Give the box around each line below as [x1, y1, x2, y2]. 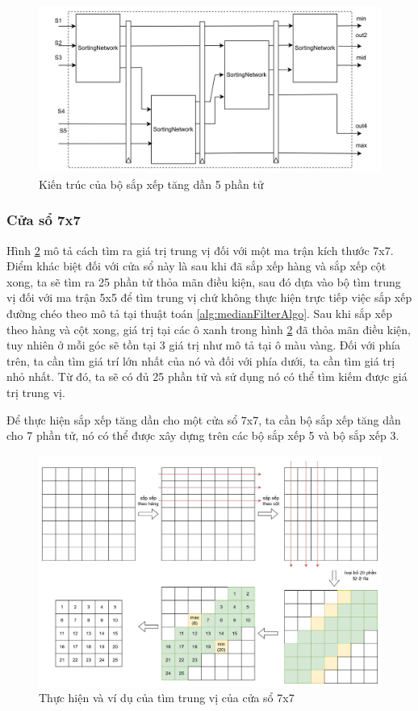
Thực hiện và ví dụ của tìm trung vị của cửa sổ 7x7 [39, 689, 295, 706]
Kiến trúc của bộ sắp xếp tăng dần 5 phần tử [39, 175, 264, 192]
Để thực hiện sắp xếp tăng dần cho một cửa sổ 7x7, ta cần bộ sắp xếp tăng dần [6, 411, 401, 428]
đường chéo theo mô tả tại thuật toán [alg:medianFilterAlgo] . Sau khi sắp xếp [6, 304, 392, 321]
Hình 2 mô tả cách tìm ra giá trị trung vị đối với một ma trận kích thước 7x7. [6, 241, 394, 258]
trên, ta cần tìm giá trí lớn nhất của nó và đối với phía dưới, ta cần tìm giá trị [6, 352, 395, 369]
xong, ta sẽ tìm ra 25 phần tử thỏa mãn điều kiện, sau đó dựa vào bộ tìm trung [6, 273, 401, 290]
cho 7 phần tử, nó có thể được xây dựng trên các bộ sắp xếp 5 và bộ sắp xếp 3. [6, 427, 399, 444]
